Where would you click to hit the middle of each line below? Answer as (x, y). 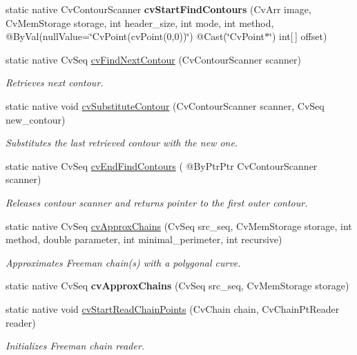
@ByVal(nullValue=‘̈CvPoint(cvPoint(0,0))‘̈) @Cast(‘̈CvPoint (135, 36)
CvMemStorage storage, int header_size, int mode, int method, (140, 22)
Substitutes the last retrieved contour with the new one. (122, 143)
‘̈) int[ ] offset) (298, 36)
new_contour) (36, 119)
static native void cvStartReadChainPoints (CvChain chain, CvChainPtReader (173, 308)
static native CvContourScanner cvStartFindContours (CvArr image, (158, 9)
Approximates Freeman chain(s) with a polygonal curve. (123, 262)
